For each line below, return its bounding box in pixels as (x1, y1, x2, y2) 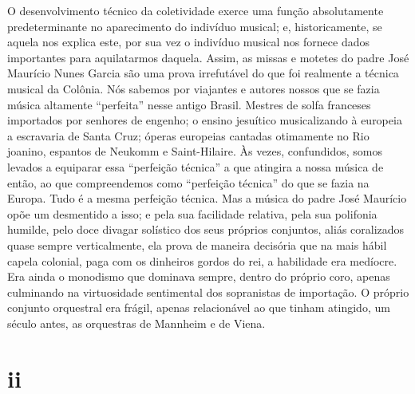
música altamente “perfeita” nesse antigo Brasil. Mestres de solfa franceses (7, 96, 371, 112)
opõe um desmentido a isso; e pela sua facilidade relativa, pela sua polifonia (7, 205, 377, 222)
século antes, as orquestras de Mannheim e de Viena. (7, 314, 266, 331)
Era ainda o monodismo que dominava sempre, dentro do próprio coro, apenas (7, 268, 390, 285)
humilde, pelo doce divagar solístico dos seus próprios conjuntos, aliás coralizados (7, 221, 405, 238)
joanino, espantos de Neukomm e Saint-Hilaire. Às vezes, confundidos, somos (7, 143, 382, 160)
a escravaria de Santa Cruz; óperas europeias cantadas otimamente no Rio (7, 127, 370, 144)
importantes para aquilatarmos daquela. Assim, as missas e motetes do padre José (7, 49, 409, 65)
